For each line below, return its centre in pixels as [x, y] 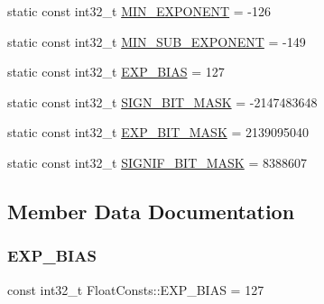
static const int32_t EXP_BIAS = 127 [116, 72]
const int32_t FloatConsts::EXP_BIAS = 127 [136, 289]
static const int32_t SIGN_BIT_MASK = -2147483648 [162, 101]
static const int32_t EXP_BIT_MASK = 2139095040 [158, 132]
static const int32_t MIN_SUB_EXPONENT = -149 [157, 41]
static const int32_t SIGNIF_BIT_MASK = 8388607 [157, 162]
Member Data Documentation [151, 211]
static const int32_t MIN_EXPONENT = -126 [139, 11]
